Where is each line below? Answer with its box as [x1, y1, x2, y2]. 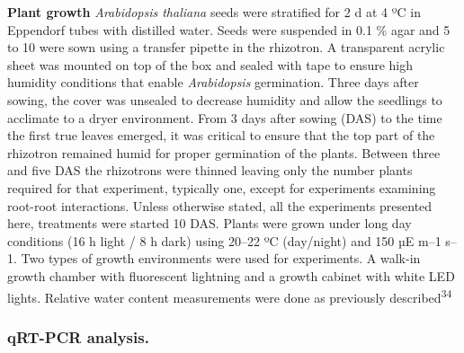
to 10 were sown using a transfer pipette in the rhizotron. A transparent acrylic [7, 38, 445, 57]
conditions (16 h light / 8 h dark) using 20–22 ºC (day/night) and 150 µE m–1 [7, 231, 442, 250]
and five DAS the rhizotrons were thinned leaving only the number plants [7, 161, 413, 180]
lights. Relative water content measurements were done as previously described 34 [7, 285, 452, 306]
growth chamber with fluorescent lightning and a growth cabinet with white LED [7, 266, 455, 285]
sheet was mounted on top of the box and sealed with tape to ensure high [7, 55, 414, 74]
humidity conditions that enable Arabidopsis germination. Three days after [7, 73, 419, 92]
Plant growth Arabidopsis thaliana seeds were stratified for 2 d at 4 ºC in [7, 3, 421, 21]
